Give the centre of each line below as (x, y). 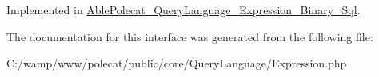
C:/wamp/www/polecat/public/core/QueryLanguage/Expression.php (177, 63)
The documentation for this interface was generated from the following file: (190, 36)
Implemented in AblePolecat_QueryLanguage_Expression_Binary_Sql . (184, 10)
